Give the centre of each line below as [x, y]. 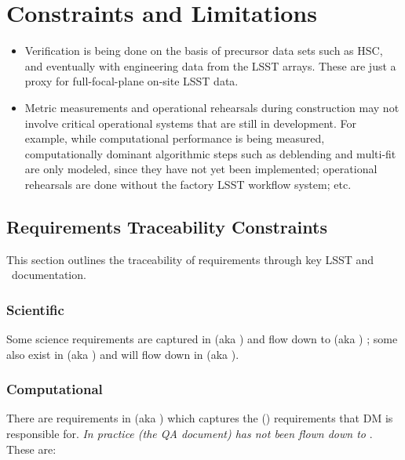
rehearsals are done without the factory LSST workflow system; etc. [188, 184]
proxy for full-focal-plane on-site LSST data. [131, 81]
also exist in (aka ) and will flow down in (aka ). [123, 354]
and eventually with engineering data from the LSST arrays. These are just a [210, 65]
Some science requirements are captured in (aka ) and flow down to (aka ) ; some [202, 339]
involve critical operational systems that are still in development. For [191, 123]
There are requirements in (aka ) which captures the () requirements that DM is [200, 418]
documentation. [49, 275]
